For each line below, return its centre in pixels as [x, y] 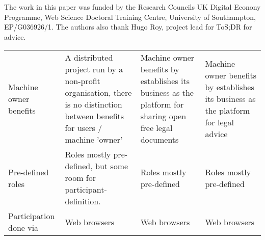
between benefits [95, 116]
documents [160, 140]
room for [80, 178]
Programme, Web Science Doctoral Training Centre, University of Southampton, [130, 17]
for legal [219, 122]
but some [112, 166]
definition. [83, 201]
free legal [156, 128]
